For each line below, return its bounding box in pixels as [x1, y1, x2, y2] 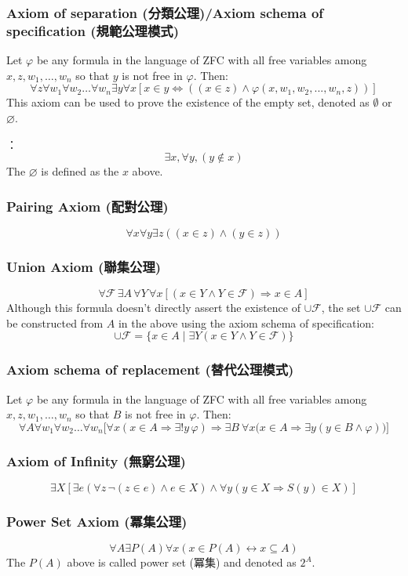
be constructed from [6, 314, 104, 331]
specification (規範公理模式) [6, 20, 180, 40]
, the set [321, 299, 361, 316]
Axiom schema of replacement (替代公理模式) [6, 360, 294, 379]
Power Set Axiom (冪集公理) [6, 511, 188, 531]
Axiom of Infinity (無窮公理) [6, 451, 186, 470]
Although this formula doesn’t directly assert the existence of [6, 299, 301, 316]
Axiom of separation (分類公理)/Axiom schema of [6, 2, 324, 22]
